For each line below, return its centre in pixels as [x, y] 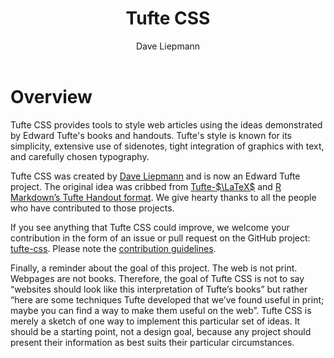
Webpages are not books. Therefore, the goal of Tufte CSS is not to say [157, 278]
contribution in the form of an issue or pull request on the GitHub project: [160, 238]
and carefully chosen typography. [80, 156]
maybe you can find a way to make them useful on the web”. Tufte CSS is [161, 310]
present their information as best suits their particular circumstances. [152, 342]
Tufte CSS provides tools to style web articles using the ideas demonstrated [166, 124]
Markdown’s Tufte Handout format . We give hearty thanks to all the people [163, 197]
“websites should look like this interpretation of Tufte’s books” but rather [159, 289]
